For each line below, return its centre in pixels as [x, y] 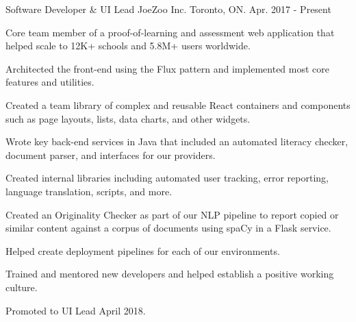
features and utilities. [50, 82]
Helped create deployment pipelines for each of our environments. [143, 250]
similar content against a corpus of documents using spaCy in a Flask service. [168, 228]
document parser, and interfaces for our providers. [111, 154]
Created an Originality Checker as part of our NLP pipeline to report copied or [172, 214]
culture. [22, 287]
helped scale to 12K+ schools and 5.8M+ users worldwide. [128, 46]
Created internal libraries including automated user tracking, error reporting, [167, 178]
